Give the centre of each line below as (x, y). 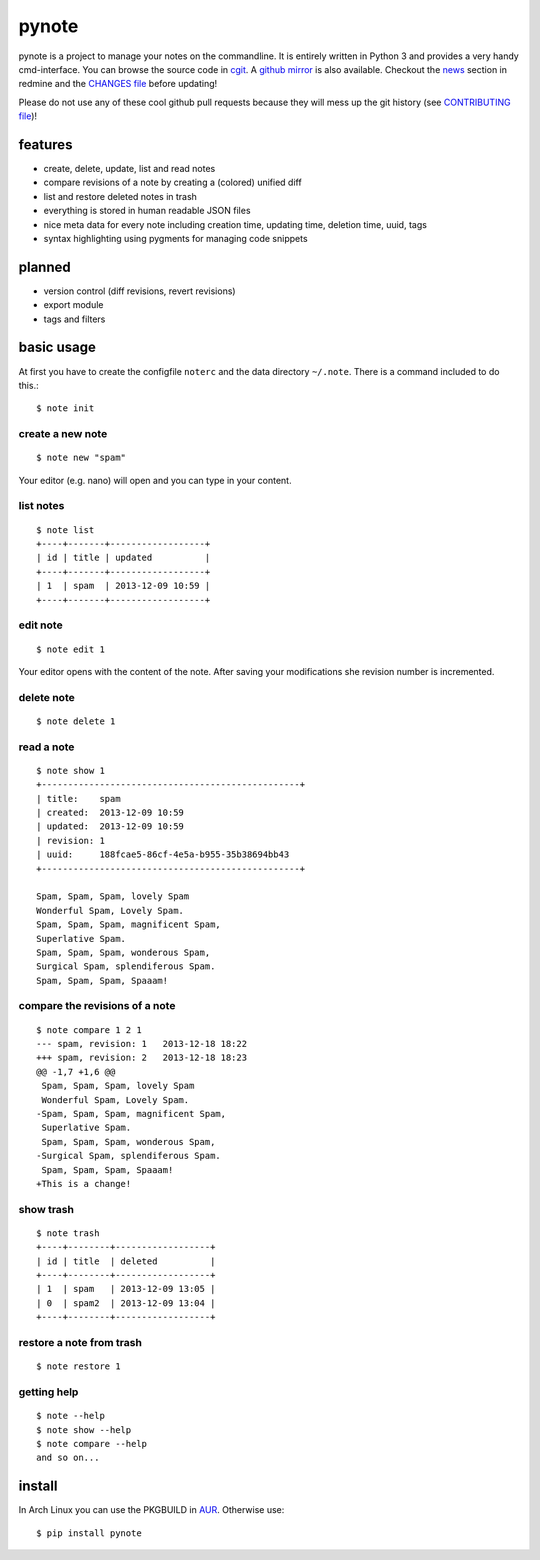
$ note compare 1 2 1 (89, 1029)
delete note (46, 697)
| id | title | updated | (123, 558)
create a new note (63, 434)
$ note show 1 (70, 770)
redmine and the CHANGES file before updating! (118, 84)
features (45, 144)
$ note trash (68, 1233)
